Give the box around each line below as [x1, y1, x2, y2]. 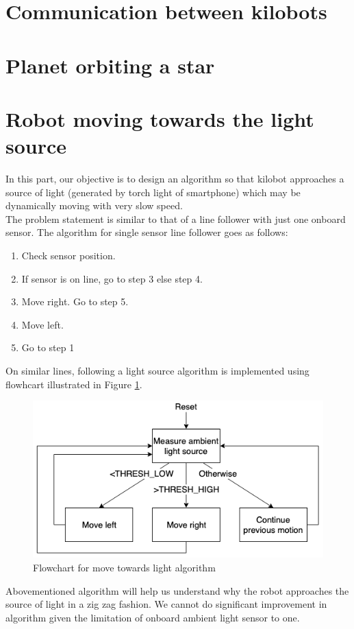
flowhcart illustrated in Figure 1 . [5, 377, 142, 391]
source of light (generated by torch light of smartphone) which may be [5, 185, 301, 199]
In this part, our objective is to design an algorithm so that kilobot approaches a [5, 171, 344, 186]
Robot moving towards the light [5, 104, 314, 132]
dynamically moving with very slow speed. [5, 198, 183, 213]
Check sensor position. [21, 248, 116, 263]
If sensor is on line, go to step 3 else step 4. [21, 271, 203, 285]
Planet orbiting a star [5, 51, 215, 79]
